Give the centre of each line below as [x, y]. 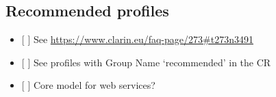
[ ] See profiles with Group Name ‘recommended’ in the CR [146, 62]
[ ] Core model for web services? [88, 85]
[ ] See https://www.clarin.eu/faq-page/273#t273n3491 [137, 39]
